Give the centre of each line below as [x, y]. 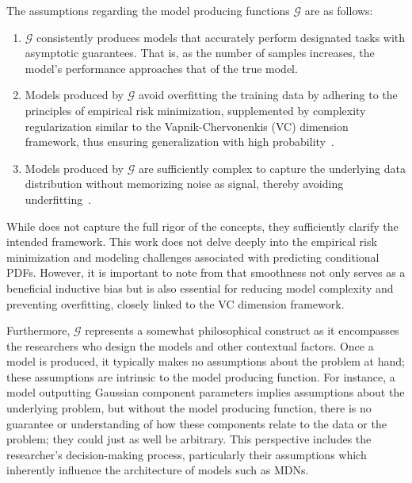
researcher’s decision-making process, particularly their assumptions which [187, 454]
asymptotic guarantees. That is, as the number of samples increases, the [200, 53]
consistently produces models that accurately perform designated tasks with [221, 37]
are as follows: [339, 10]
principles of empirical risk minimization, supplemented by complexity [195, 110]
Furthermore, [38, 330]
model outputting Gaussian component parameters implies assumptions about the [206, 392]
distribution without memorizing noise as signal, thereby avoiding [184, 184]
